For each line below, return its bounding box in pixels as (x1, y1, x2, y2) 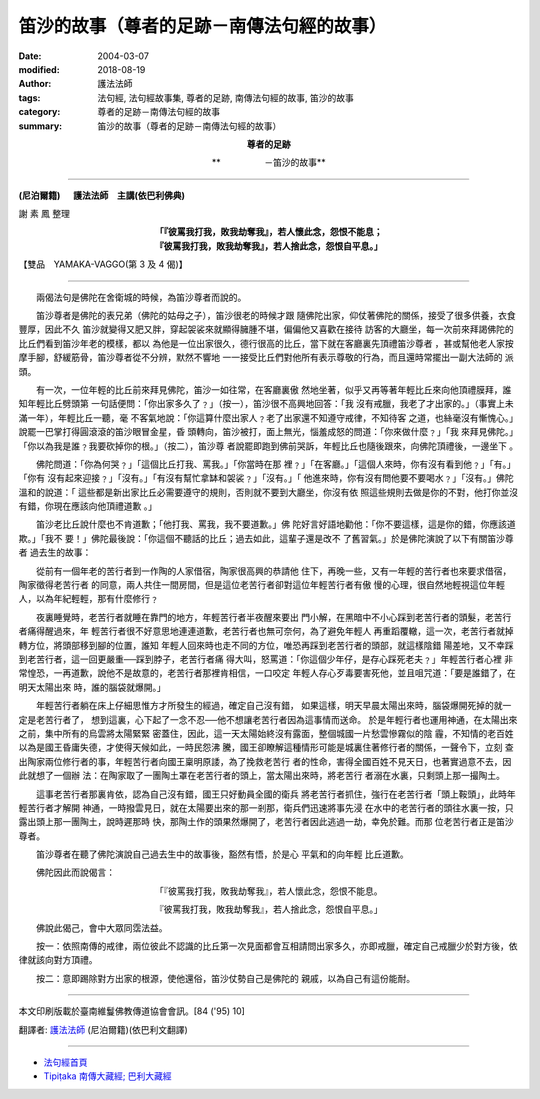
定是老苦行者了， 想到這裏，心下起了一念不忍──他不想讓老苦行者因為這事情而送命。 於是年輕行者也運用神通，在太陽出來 (18, 713, 518, 725)
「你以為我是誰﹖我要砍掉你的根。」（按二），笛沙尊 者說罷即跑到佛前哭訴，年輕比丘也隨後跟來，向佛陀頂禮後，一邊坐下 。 (18, 440, 519, 452)
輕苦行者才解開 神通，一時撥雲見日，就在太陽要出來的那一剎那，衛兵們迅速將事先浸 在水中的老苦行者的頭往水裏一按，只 (18, 801, 514, 814)
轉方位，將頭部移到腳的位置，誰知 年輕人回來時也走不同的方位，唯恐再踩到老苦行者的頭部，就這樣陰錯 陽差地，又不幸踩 (18, 639, 514, 651)
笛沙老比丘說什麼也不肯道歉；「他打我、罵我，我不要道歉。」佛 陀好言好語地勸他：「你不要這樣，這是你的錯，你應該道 (35, 518, 516, 530)
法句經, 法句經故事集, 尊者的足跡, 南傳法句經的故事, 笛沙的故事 (97, 91, 354, 104)
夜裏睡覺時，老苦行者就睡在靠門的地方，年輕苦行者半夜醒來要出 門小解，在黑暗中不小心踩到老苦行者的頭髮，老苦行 (35, 611, 512, 623)
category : (18, 106, 61, 118)
